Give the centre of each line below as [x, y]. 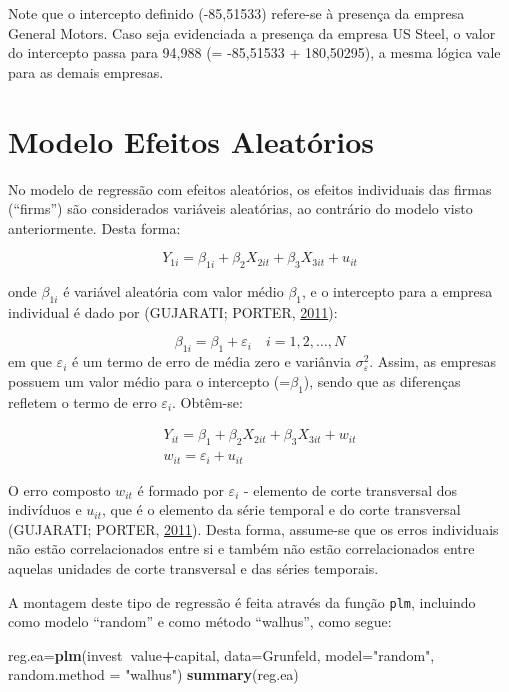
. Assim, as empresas [433, 361]
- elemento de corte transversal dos [350, 489]
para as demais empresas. [86, 71]
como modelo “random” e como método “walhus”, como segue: [200, 621]
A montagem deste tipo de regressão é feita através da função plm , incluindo [242, 601]
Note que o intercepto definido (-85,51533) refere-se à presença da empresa [236, 13]
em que [30, 361]
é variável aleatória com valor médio [173, 291]
